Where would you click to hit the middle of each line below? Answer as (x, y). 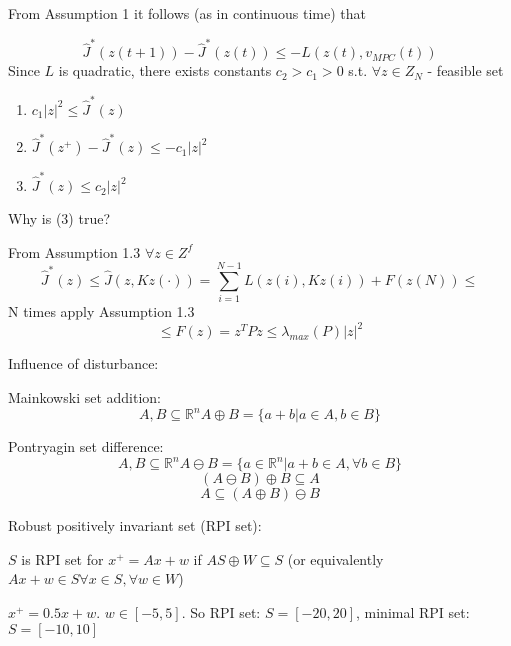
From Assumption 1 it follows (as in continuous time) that (187, 13)
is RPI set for (62, 558)
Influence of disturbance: (83, 363)
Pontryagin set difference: (86, 446)
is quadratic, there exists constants (165, 70)
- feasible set (465, 70)
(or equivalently (335, 558)
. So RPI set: (221, 612)
